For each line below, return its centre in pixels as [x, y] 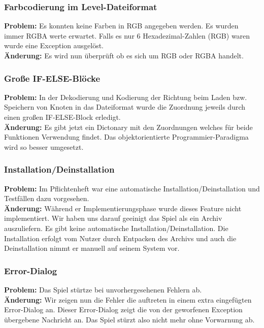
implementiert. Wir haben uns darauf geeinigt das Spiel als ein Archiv [113, 218]
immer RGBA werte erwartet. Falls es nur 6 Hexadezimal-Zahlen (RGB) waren [127, 35]
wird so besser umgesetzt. [44, 146]
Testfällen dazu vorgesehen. [47, 198]
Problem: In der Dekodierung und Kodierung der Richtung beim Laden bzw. [126, 97]
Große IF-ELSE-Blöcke [52, 78]
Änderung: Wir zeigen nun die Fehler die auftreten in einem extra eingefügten [128, 299]
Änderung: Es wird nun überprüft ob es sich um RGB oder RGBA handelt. [124, 55]
